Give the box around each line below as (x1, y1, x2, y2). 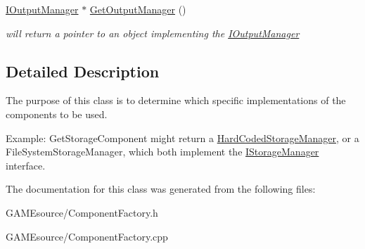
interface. (6, 158, 46, 172)
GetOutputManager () (89, 2, 186, 16)
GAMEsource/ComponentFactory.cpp (6, 229, 168, 243)
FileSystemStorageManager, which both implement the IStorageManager (6, 144, 319, 159)
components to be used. (6, 106, 108, 121)
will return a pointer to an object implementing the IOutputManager (6, 25, 300, 40)
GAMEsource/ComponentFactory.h (6, 205, 158, 219)
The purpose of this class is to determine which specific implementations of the (6, 93, 346, 108)
